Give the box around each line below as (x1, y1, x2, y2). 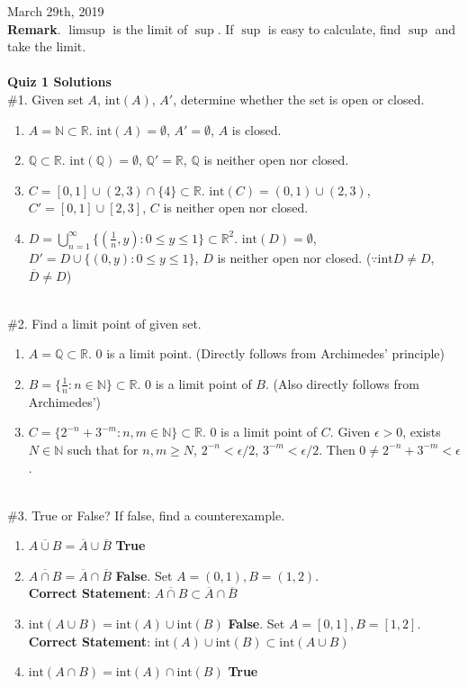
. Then (319, 439, 355, 458)
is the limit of (112, 19, 188, 38)
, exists (402, 422, 441, 441)
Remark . (7, 19, 61, 38)
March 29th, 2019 (7, 2, 104, 20)
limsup (68, 23, 105, 37)
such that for (67, 439, 139, 458)
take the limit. (7, 37, 86, 56)
